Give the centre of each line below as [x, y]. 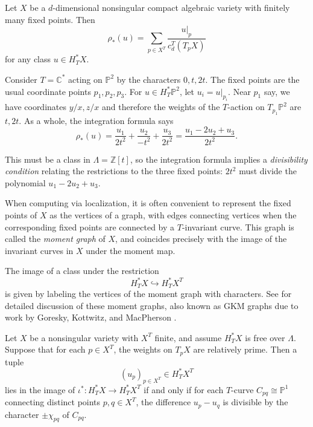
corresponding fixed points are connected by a [90, 227]
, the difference [163, 402]
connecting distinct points [53, 402]
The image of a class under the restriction [82, 271]
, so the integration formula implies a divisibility [219, 159]
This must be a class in [48, 159]
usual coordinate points [48, 91]
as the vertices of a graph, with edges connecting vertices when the [173, 215]
